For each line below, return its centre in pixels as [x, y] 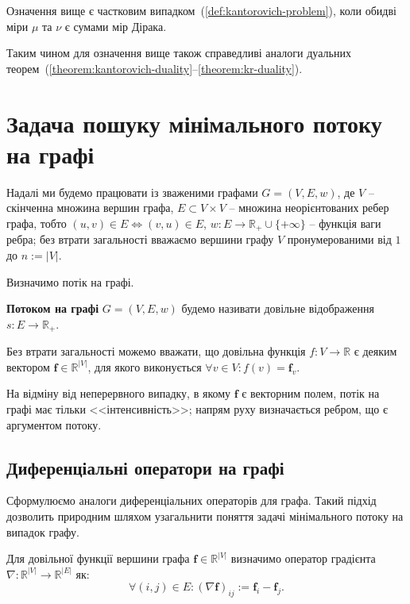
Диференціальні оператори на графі [145, 467]
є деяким [375, 351]
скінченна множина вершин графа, [90, 208]
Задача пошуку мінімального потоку [194, 123]
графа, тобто [37, 223]
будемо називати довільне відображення [278, 308]
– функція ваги [345, 223]
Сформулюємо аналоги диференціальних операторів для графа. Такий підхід [191, 500]
